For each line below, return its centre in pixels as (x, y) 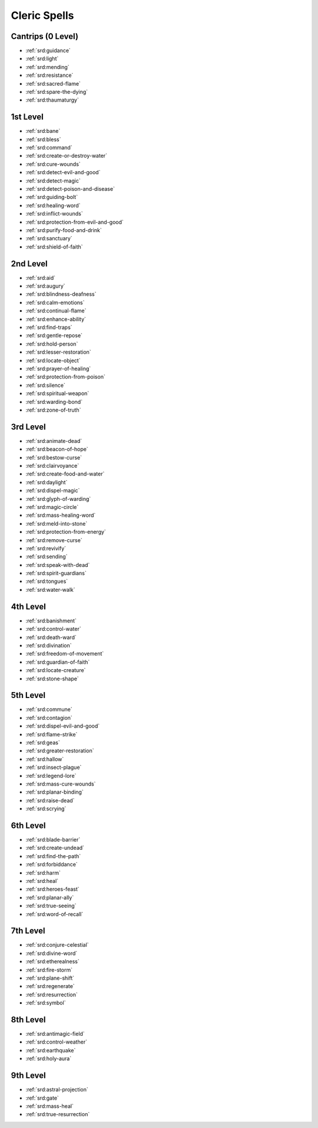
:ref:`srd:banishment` (51, 621)
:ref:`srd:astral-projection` (57, 1090)
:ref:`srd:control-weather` (57, 1042)
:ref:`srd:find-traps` (49, 327)
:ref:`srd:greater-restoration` (60, 751)
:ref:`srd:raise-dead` (50, 800)
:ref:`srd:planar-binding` (54, 792)
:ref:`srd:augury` (45, 286)
